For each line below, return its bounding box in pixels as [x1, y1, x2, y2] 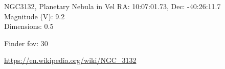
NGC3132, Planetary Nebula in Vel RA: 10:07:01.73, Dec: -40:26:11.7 [4, 1, 221, 11]
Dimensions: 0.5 [4, 21, 54, 31]
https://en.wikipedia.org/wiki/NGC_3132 [4, 55, 137, 65]
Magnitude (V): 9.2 [4, 11, 65, 21]
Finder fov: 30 [4, 38, 48, 48]
